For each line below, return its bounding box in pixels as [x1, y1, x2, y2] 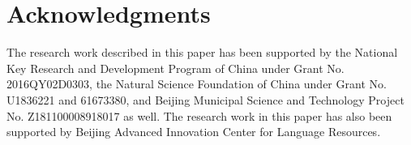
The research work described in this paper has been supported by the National [6, 44, 398, 61]
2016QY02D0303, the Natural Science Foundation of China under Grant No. [6, 75, 387, 92]
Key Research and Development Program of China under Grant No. [6, 59, 345, 76]
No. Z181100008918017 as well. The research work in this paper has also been [6, 107, 392, 124]
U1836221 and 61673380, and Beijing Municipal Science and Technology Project [6, 91, 405, 108]
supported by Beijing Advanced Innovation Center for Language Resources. [6, 123, 381, 140]
